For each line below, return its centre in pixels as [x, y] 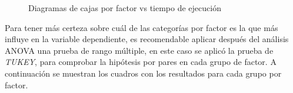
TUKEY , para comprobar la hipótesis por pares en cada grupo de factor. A [141, 62]
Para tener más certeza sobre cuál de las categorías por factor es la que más [141, 27]
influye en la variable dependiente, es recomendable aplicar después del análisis [147, 39]
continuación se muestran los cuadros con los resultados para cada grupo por [143, 73]
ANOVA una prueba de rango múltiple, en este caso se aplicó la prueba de [139, 50]
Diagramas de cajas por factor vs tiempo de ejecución [125, 8]
